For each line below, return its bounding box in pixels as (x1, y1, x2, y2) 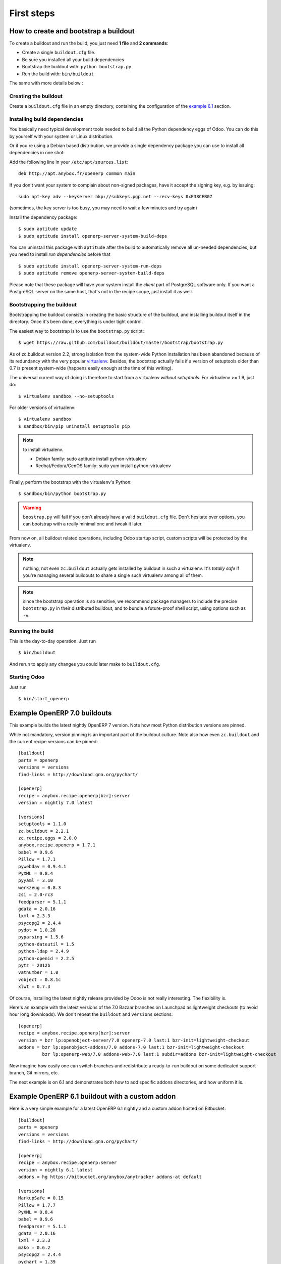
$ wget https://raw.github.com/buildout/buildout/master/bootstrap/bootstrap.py (18, 340, 223, 346)
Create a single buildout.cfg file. (22, 50, 96, 56)
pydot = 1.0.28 (18, 927, 56, 933)
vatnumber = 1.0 (18, 970, 59, 975)
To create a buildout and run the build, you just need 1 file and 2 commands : (9, 40, 168, 47)
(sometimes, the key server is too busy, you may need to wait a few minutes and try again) (9, 205, 198, 211)
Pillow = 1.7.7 (18, 1202, 56, 1208)
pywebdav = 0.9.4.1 (18, 864, 67, 869)
